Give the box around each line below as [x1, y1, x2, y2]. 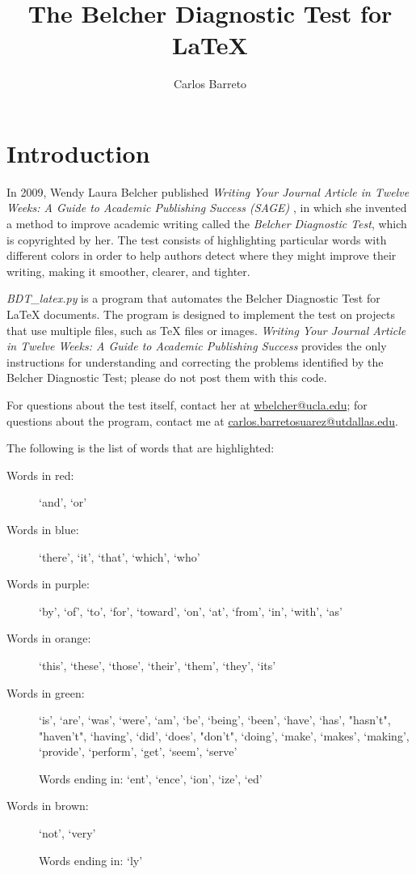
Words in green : [6, 684, 85, 701]
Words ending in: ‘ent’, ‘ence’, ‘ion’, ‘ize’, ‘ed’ [39, 770, 263, 787]
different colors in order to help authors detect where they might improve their [6, 247, 397, 264]
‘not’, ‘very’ [39, 825, 96, 842]
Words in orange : [6, 630, 91, 647]
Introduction [6, 136, 150, 169]
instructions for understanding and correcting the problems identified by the [6, 353, 384, 370]
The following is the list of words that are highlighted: [6, 439, 275, 456]
